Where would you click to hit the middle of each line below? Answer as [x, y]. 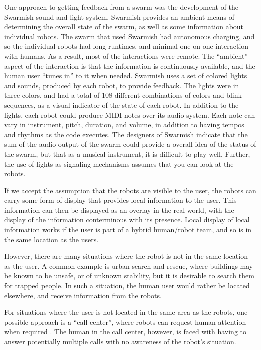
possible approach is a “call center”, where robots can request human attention [125, 322]
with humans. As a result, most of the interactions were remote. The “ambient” [126, 55]
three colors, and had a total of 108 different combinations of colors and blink [123, 95]
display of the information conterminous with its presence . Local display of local [127, 220]
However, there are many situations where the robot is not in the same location [126, 256]
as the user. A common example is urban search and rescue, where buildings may [129, 266]
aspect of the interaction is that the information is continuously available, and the [130, 65]
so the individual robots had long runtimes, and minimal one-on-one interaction [126, 46]
